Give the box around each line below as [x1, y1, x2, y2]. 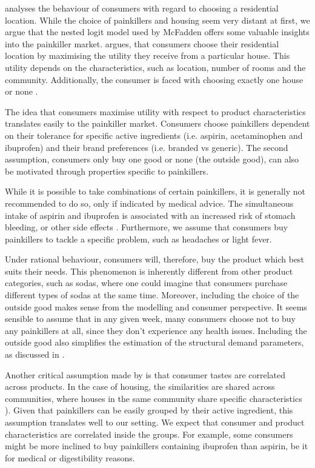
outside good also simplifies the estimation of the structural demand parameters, [5, 336, 304, 349]
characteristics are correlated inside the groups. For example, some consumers [5, 427, 293, 440]
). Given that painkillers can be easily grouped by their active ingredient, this [5, 404, 293, 416]
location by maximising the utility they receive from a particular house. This [5, 49, 290, 62]
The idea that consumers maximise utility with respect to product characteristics [5, 105, 306, 118]
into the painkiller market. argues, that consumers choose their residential [5, 37, 279, 50]
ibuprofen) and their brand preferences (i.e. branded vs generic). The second [5, 141, 288, 153]
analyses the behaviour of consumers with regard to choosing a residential [5, 2, 279, 14]
